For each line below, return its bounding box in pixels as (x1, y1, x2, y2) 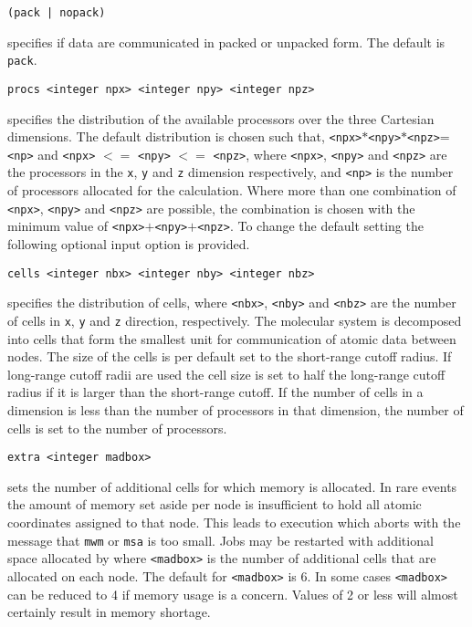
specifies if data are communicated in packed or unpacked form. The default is (7, 32, 446, 51)
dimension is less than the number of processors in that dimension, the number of (7, 400, 464, 419)
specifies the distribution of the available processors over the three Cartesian (7, 109, 435, 128)
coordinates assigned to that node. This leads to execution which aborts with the (7, 513, 461, 531)
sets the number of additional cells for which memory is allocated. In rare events (7, 476, 457, 496)
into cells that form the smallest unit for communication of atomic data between (7, 329, 456, 348)
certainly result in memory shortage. (7, 602, 211, 622)
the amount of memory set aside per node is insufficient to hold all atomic (7, 495, 422, 514)
